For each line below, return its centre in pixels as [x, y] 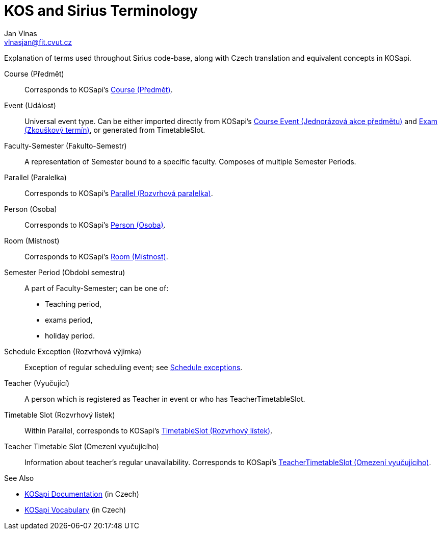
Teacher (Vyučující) [37, 383]
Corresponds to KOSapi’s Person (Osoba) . [95, 225]
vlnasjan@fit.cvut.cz [38, 42]
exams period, [69, 320]
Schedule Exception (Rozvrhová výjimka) [73, 351]
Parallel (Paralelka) [35, 177]
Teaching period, [73, 304]
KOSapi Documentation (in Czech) [82, 494]
